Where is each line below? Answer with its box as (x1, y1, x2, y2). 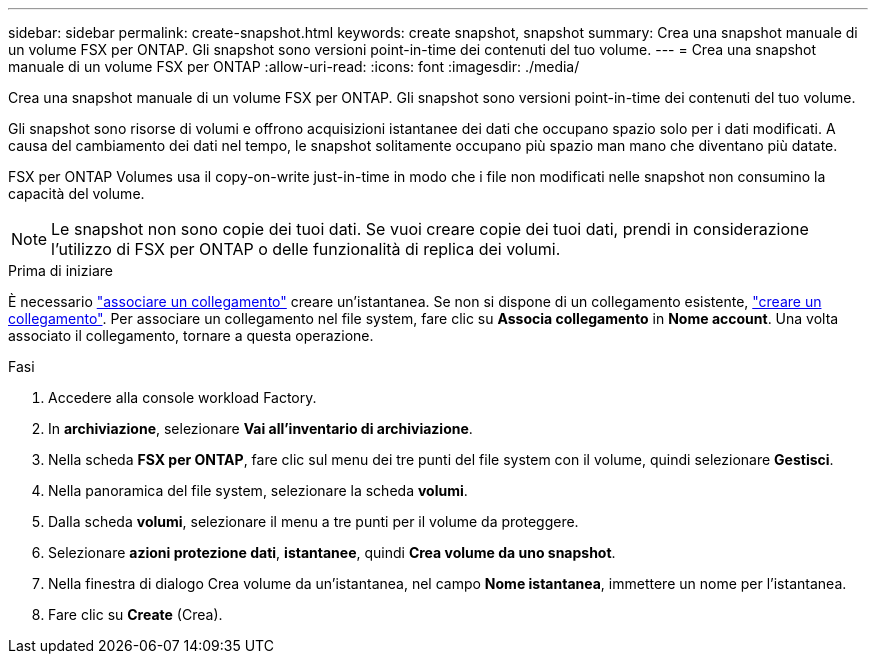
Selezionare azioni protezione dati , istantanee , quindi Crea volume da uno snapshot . (48, 544, 616, 561)
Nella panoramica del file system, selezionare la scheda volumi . (48, 482, 468, 499)
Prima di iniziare (8, 262, 113, 279)
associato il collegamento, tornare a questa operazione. (8, 327, 374, 344)
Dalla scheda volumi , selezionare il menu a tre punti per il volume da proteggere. (48, 513, 579, 530)
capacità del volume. (8, 185, 145, 202)
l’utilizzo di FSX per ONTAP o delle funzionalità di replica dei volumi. (51, 239, 561, 259)
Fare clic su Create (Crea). (48, 606, 223, 623)
